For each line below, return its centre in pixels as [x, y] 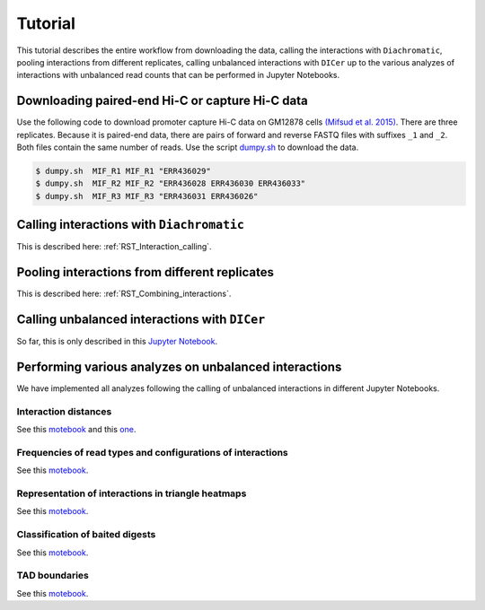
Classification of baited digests [86, 535]
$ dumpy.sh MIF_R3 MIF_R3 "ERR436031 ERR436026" [147, 196]
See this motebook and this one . [76, 430]
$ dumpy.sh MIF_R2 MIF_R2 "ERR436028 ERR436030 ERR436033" [171, 183]
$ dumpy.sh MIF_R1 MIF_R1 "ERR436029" [123, 171]
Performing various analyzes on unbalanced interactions [179, 366]
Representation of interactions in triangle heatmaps [132, 493]
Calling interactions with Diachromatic [130, 225]
